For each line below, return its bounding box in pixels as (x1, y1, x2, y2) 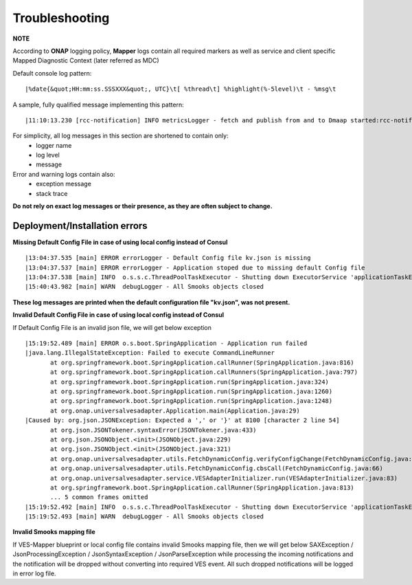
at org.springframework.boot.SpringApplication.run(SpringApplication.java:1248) (50, 397, 333, 405)
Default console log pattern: (12, 69, 92, 77)
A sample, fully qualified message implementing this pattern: (12, 100, 185, 109)
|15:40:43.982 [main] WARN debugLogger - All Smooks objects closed (25, 283, 264, 291)
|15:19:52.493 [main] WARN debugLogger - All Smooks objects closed (25, 513, 264, 520)
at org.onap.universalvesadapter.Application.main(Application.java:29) (50, 406, 300, 415)
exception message (36, 179, 92, 188)
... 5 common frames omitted (50, 494, 148, 501)
